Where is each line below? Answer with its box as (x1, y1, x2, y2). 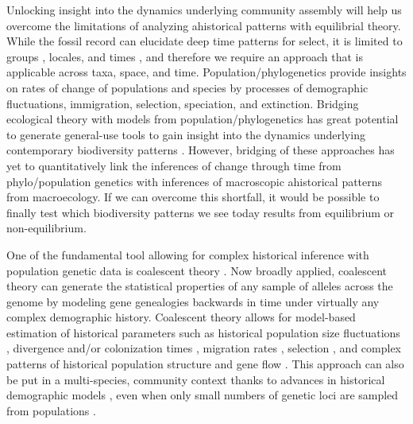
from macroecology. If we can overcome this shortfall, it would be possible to (6, 189, 380, 205)
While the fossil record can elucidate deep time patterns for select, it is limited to (6, 33, 403, 49)
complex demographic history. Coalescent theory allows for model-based (6, 309, 356, 325)
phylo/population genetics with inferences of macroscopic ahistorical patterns (6, 173, 383, 189)
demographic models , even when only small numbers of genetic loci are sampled (6, 387, 399, 403)
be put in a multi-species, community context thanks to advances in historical (6, 371, 385, 387)
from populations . (6, 402, 96, 418)
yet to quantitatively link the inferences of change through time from (6, 157, 342, 173)
